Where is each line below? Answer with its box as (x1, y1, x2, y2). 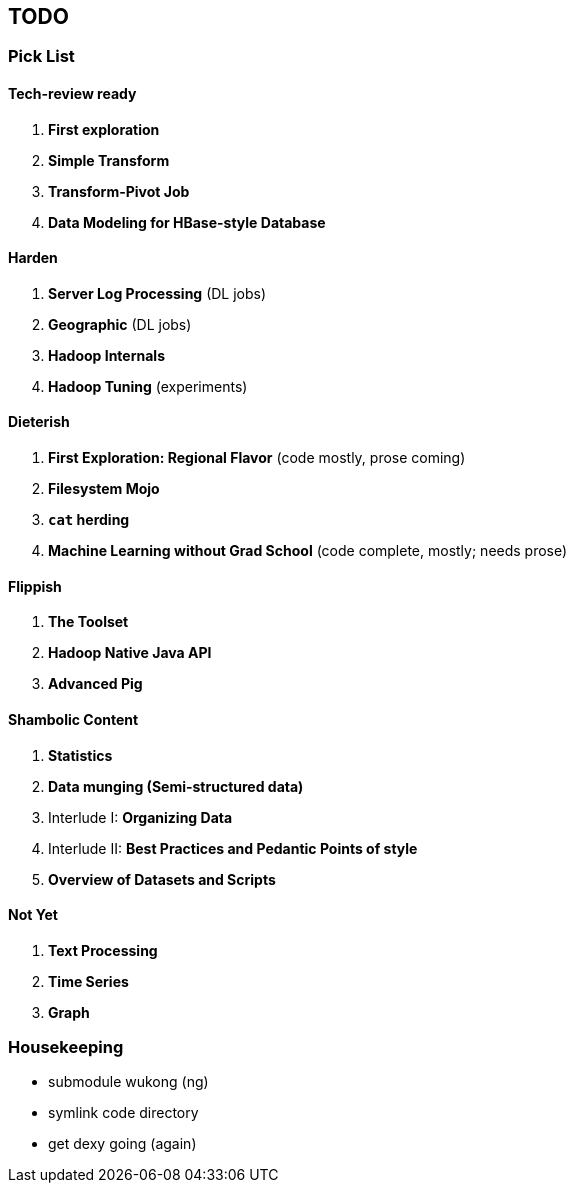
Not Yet (8, 906, 58, 924)
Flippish (8, 577, 62, 595)
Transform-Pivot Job (48, 182, 190, 200)
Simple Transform (48, 151, 170, 169)
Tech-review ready (8, 85, 137, 103)
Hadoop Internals (48, 346, 165, 364)
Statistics (48, 746, 113, 764)
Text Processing (48, 941, 158, 959)
